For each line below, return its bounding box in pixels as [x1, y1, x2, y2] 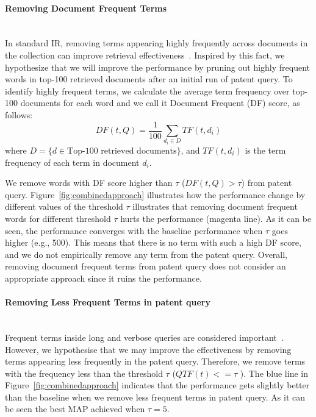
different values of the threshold [5, 200, 123, 213]
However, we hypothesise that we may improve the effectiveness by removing [5, 343, 292, 355]
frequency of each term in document [5, 155, 140, 168]
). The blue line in [240, 366, 308, 379]
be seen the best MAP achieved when [5, 402, 145, 415]
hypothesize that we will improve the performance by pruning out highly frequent [5, 60, 311, 73]
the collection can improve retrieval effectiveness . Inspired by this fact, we [5, 48, 285, 61]
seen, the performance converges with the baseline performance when [5, 224, 263, 237]
